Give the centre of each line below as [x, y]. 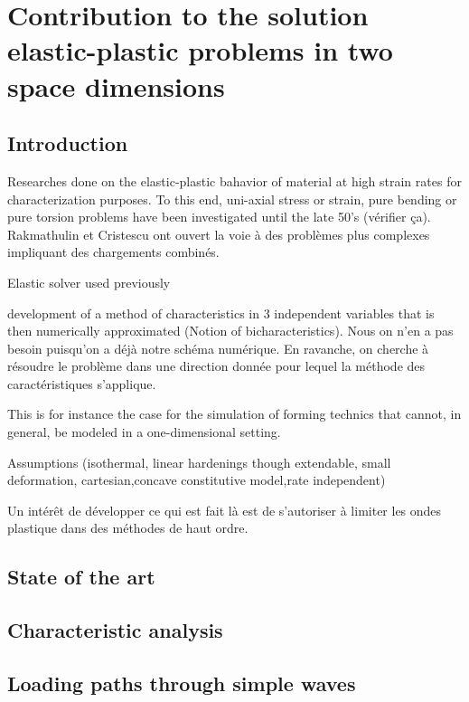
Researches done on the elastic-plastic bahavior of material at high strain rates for [234, 180]
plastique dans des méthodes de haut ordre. [128, 528]
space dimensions [116, 85]
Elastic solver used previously [89, 282]
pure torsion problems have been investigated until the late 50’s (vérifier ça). [219, 217]
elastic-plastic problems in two [200, 50]
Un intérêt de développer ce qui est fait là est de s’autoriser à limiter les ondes [225, 510]
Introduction [68, 143]
